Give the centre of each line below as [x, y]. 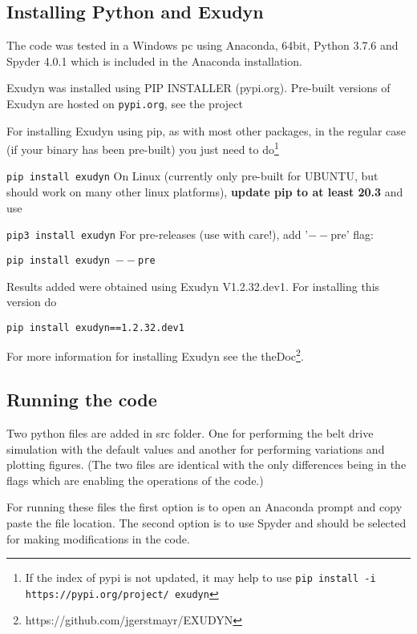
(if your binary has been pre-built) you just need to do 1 [143, 148]
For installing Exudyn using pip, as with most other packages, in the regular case [206, 130]
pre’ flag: [352, 234]
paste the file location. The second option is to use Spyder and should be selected [206, 522]
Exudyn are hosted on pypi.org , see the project [125, 103]
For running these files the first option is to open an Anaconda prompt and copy [204, 507]
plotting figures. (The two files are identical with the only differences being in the [206, 464]
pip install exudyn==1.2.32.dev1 [95, 327]
